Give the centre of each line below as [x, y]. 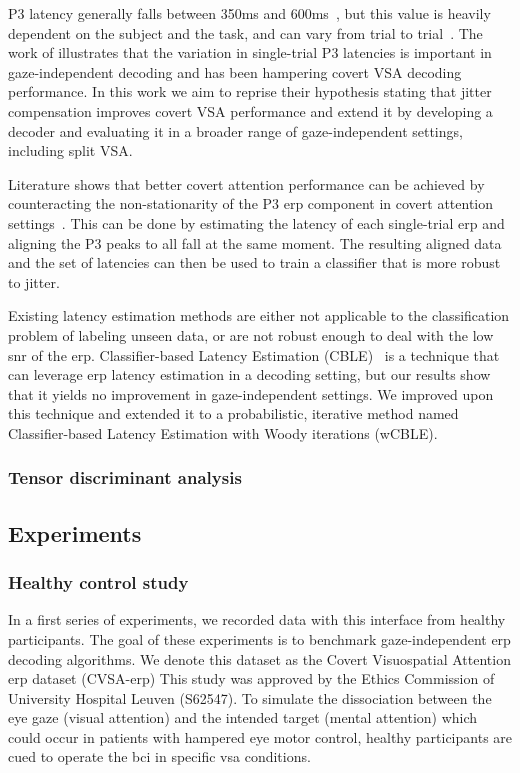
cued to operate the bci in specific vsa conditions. [159, 756]
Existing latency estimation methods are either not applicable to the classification [259, 315]
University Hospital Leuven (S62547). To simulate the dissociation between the [250, 697]
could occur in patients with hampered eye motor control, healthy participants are [260, 736]
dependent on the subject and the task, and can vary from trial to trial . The [245, 32]
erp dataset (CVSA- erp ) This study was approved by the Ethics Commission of [251, 678]
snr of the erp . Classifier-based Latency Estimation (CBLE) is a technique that [254, 354]
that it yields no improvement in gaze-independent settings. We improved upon [251, 393]
